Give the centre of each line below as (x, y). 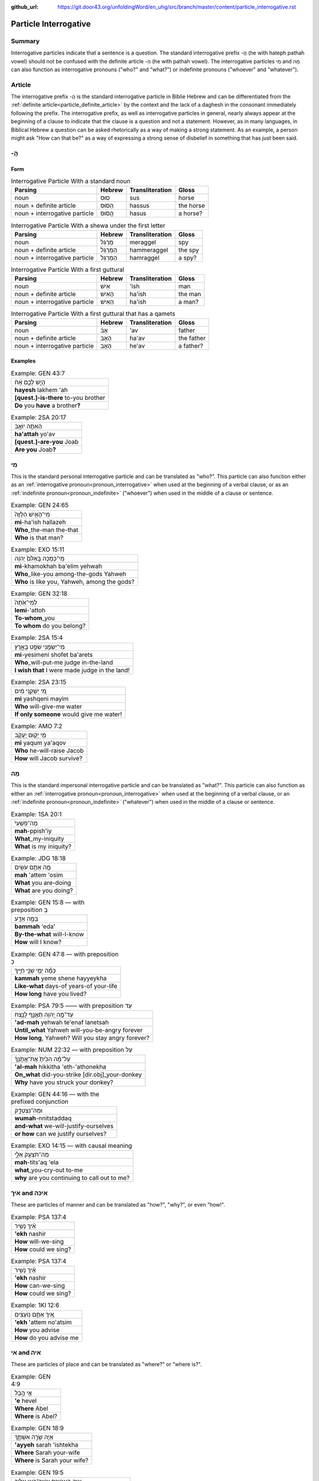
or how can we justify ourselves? (61, 1133)
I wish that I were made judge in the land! (72, 670)
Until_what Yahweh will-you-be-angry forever (79, 1030)
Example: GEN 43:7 (38, 373)
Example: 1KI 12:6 (35, 1305)
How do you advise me (47, 1338)
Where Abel (31, 1409)
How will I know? (38, 942)
